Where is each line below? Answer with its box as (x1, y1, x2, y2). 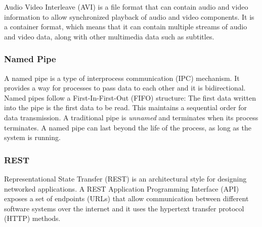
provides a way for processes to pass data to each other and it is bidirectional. (4, 82, 246, 93)
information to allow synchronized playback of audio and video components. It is (4, 11, 254, 22)
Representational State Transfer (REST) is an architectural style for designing (4, 173, 247, 184)
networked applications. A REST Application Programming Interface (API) (4, 183, 239, 194)
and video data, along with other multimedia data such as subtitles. (4, 31, 214, 41)
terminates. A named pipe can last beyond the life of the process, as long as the (4, 122, 251, 132)
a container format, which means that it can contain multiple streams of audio (4, 21, 247, 32)
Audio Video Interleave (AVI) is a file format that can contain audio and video (4, 2, 248, 12)
